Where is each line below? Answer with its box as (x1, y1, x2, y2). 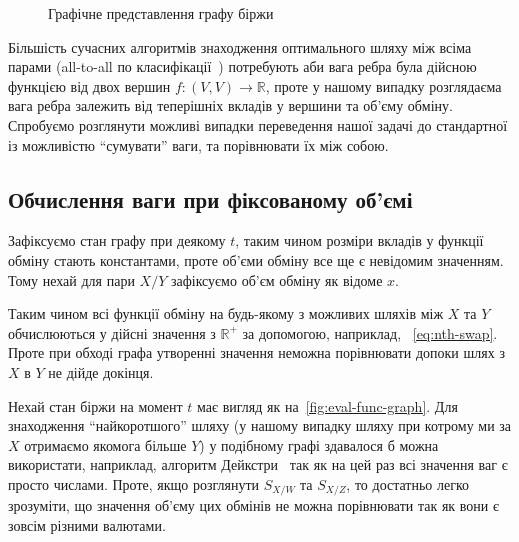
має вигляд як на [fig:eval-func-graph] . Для (197, 395, 458, 416)
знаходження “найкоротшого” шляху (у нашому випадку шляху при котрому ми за (8, 415, 512, 436)
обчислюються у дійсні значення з (8, 322, 216, 343)
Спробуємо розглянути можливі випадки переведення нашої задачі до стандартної (8, 114, 508, 135)
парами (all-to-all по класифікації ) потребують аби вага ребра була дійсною (8, 56, 477, 77)
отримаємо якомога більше (24, 434, 187, 455)
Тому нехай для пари (8, 269, 135, 290)
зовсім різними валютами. (8, 514, 166, 535)
